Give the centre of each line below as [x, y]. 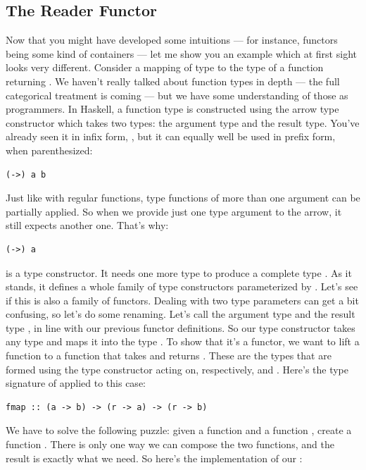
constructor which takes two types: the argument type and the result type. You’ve [183, 122]
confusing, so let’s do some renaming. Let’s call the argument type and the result [181, 314]
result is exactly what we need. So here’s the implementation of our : [154, 458]
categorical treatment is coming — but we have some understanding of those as [177, 95]
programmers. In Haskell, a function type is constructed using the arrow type [172, 109]
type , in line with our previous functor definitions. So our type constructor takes [181, 327]
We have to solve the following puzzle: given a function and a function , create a [179, 430]
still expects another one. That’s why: [87, 225]
